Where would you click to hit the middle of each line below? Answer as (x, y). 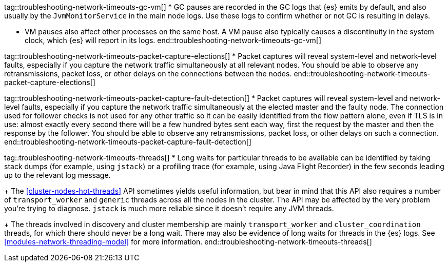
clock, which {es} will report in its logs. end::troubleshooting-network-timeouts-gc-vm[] (173, 40)
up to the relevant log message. (57, 175)
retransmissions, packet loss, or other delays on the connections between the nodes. (148, 74)
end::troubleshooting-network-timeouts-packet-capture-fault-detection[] (128, 142)
